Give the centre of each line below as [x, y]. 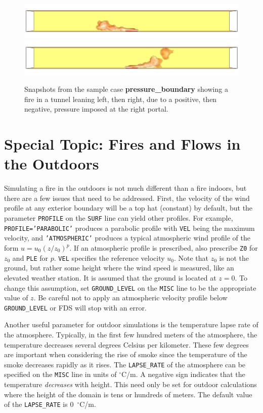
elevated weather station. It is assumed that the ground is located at [110, 277]
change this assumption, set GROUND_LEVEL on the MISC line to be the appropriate [130, 287]
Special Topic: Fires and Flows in [122, 144]
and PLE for [30, 257]
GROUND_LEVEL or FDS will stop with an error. [75, 307]
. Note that [191, 257]
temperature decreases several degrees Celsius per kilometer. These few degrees [126, 344]
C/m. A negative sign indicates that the [183, 374]
